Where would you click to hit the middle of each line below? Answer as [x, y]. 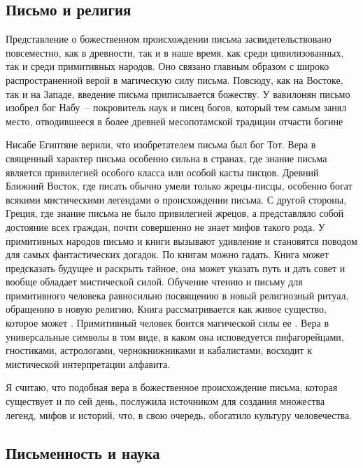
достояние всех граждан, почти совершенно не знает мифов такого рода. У [165, 226]
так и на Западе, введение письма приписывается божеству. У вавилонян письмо [178, 93]
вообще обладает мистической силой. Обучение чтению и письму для [154, 282]
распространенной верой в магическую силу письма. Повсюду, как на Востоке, [175, 79]
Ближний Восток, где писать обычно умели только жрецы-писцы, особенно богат [179, 186]
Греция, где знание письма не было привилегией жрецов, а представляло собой [175, 213]
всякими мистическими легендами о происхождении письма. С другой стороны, [176, 199]
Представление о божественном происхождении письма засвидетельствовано [169, 39]
